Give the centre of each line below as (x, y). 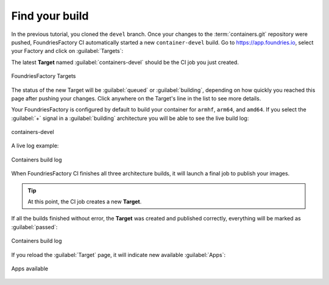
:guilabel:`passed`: (34, 227)
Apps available (30, 269)
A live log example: (35, 146)
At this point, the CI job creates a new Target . (85, 202)
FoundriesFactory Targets (44, 76)
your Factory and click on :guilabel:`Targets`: (67, 51)
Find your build (50, 16)
